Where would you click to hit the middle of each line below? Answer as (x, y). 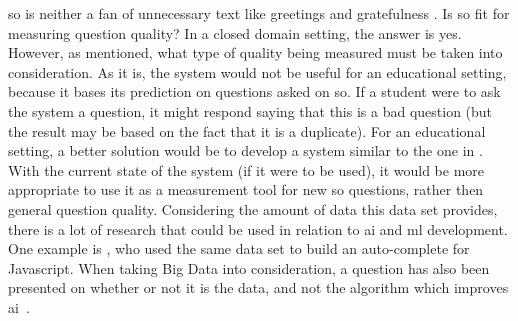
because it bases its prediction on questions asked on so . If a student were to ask (254, 91)
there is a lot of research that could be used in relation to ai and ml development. (258, 228)
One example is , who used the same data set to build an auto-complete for (239, 248)
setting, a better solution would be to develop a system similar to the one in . (245, 150)
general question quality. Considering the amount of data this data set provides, (253, 208)
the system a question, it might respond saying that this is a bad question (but (250, 110)
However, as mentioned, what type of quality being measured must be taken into (255, 52)
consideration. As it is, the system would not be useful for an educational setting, (257, 71)
